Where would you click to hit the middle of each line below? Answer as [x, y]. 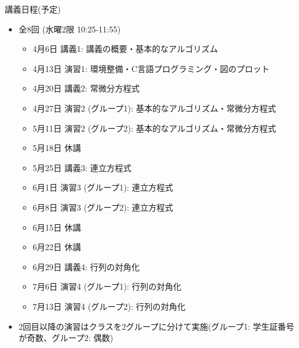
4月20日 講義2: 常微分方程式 [86, 88]
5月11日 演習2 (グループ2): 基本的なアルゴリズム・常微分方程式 [155, 128]
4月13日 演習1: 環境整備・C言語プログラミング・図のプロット [151, 68]
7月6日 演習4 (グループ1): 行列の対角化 [107, 286]
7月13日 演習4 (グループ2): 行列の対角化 [109, 306]
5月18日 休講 [57, 148]
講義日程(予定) [33, 9]
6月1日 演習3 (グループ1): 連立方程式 [103, 187]
